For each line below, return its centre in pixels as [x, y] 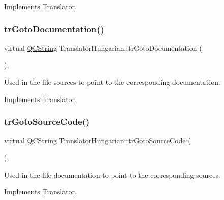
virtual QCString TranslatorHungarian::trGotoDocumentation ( [103, 47]
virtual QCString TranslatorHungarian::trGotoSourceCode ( [98, 140]
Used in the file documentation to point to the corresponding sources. [112, 174]
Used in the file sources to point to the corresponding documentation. [112, 82]
